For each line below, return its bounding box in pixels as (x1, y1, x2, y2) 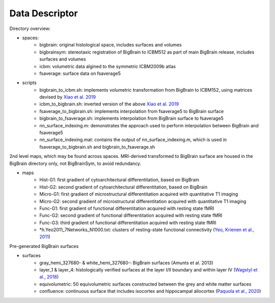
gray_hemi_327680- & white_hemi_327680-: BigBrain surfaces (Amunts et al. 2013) (39, 260, 213, 266)
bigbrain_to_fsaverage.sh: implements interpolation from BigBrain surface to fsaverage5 (39, 115, 224, 122)
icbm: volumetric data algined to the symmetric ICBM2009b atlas (39, 63, 176, 69)
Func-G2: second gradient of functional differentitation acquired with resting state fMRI (39, 212, 223, 218)
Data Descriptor (9, 8, 78, 19)
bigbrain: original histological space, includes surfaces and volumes (39, 42, 182, 48)
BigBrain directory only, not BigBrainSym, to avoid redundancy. (9, 160, 142, 167)
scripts (22, 79, 37, 86)
